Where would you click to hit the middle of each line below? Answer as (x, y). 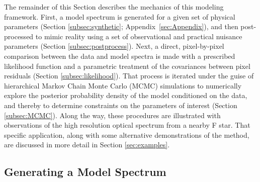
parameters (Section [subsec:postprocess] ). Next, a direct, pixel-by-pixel (114, 46)
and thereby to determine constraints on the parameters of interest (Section (121, 105)
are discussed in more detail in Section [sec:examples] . (87, 145)
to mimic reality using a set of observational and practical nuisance (139, 36)
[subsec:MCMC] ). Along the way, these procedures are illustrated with (112, 115)
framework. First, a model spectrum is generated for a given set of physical (120, 16)
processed (19, 36)
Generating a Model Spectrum (85, 172)
